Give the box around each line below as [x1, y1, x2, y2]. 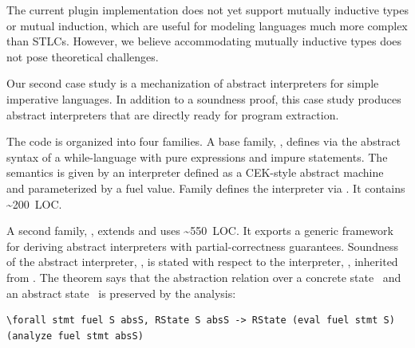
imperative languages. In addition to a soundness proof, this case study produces [6, 90, 401, 107]
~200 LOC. [6, 195, 62, 212]
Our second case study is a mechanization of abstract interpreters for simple [6, 75, 379, 92]
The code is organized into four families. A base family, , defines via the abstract [6, 133, 401, 150]
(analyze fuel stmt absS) [6, 330, 144, 342]
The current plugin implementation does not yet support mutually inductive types [6, 2, 409, 18]
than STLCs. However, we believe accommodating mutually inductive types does [6, 33, 402, 49]
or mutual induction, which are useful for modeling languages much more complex [6, 17, 408, 33]
